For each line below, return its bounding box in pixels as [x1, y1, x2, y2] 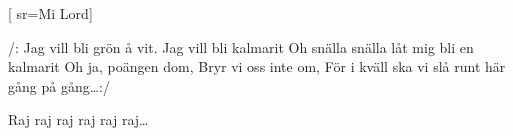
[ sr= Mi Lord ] [8, 3, 93, 23]
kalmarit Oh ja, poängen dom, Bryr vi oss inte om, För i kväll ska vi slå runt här [8, 56, 506, 77]
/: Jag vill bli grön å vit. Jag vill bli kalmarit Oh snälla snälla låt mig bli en [8, 36, 474, 57]
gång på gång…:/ [8, 75, 110, 96]
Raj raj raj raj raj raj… [8, 109, 149, 130]
